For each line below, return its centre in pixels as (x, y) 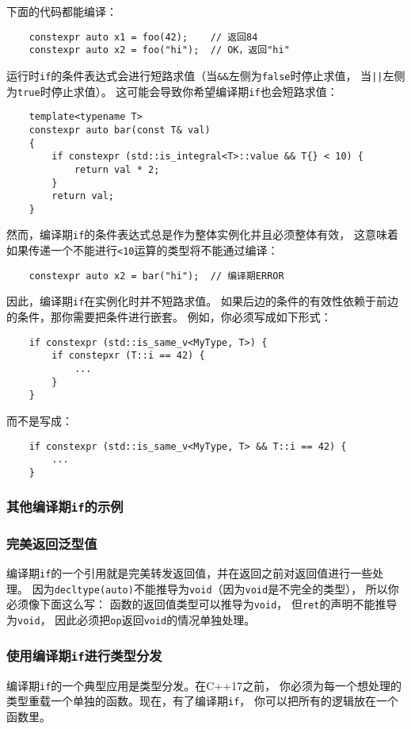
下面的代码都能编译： (62, 11)
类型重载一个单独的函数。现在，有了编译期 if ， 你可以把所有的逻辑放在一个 (202, 701)
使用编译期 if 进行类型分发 (84, 655)
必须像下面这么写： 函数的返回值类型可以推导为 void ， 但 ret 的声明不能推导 (202, 604)
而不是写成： (40, 420)
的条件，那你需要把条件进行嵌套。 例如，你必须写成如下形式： (169, 317)
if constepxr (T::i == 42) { (128, 356)
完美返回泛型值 (52, 543)
